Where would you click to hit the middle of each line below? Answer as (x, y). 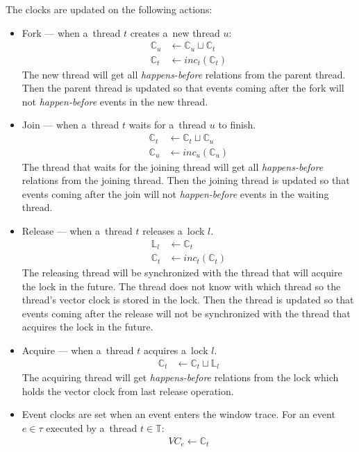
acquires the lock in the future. (87, 327)
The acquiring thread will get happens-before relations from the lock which (180, 377)
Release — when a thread (77, 230)
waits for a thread (168, 125)
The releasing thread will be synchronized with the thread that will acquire (182, 273)
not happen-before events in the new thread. (115, 101)
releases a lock (174, 230)
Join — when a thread (70, 125)
